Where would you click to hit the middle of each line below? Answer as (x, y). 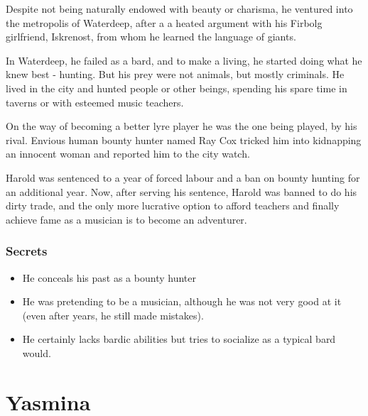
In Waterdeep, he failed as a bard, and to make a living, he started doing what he (184, 60)
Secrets (27, 251)
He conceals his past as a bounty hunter (109, 277)
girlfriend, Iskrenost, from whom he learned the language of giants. (151, 37)
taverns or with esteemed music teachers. (95, 102)
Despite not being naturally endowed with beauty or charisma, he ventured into (179, 9)
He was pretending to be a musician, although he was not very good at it (182, 301)
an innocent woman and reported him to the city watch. (128, 154)
